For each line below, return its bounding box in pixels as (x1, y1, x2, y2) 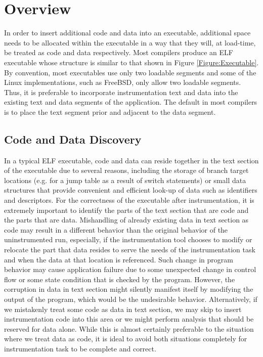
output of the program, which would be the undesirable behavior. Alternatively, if (4, 293, 257, 304)
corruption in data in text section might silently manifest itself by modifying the (4, 284, 253, 294)
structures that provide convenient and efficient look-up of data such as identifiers (4, 185, 257, 195)
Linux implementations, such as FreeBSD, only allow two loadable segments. (4, 77, 241, 87)
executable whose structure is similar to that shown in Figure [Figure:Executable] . (4, 57, 259, 67)
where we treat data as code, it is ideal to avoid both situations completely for (4, 333, 247, 344)
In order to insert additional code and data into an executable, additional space (4, 27, 251, 38)
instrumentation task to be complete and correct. (4, 343, 156, 353)
